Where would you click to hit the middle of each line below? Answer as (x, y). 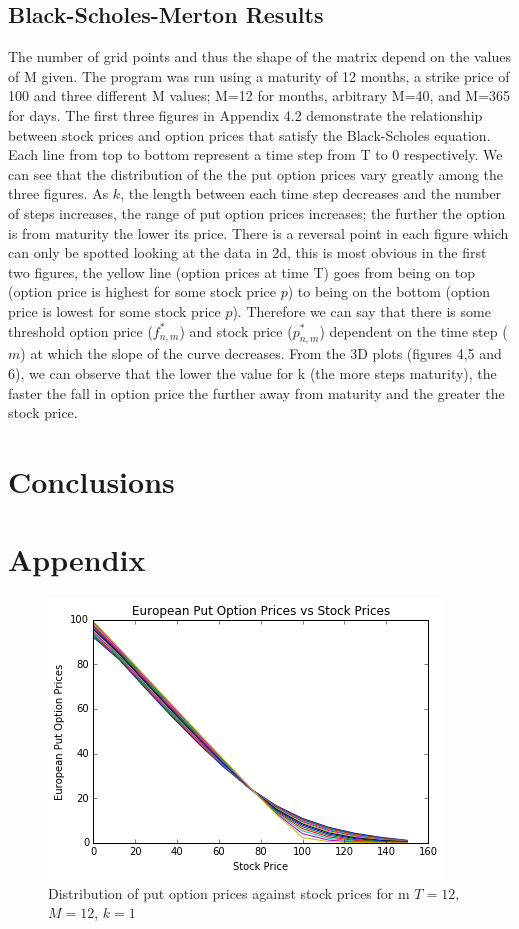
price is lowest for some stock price (114, 310)
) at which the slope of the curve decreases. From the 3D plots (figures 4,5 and (261, 353)
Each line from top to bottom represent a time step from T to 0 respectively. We (255, 154)
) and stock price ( (236, 330)
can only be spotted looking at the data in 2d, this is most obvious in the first (247, 252)
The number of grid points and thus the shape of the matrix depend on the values (259, 56)
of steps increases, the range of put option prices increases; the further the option (257, 212)
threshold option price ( (80, 330)
